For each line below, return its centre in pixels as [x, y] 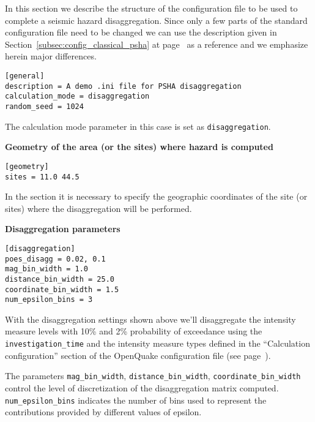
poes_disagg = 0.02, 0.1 [55, 259]
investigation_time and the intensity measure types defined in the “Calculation [157, 343]
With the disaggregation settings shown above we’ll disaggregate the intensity [150, 319]
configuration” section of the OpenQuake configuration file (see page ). [138, 355]
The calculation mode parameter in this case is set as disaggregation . [138, 126]
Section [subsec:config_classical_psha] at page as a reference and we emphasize [157, 44]
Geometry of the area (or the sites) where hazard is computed [139, 147]
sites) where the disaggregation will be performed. [98, 208]
